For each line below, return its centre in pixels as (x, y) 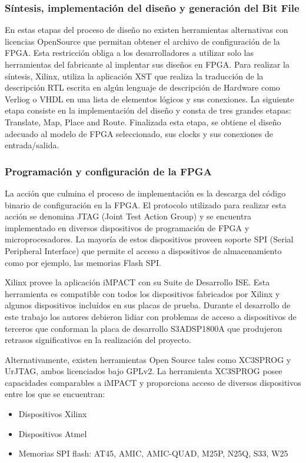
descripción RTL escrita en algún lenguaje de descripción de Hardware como (142, 87)
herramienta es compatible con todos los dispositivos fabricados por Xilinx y (142, 293)
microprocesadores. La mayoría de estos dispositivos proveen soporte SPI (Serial (149, 239)
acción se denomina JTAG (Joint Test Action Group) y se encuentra (128, 216)
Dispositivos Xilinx (53, 414)
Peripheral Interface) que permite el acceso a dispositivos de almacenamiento (143, 250)
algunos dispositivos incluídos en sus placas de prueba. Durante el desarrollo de (148, 305)
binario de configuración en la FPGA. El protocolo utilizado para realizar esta (146, 204)
